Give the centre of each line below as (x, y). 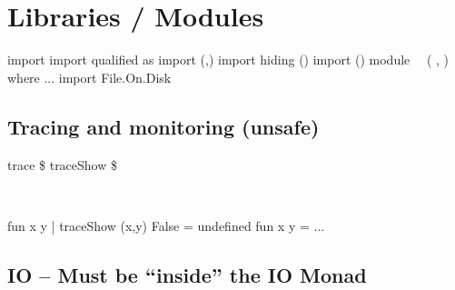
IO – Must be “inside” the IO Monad (187, 274)
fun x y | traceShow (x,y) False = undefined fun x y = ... (166, 225)
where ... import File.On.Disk (89, 77)
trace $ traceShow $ (63, 164)
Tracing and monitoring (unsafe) (163, 126)
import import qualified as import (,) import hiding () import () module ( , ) (228, 60)
